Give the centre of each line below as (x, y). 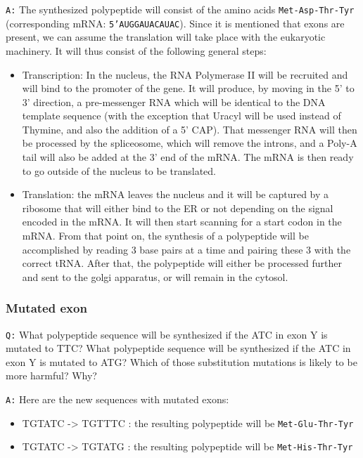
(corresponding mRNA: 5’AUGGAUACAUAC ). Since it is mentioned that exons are (175, 23)
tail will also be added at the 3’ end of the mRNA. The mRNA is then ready (188, 157)
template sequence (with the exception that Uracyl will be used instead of (181, 116)
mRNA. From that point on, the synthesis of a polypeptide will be (165, 236)
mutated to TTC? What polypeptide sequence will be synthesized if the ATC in (178, 348)
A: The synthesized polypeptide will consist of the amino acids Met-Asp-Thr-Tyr (180, 9)
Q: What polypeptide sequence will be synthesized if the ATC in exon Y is (167, 334)
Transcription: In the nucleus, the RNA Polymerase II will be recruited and (185, 74)
